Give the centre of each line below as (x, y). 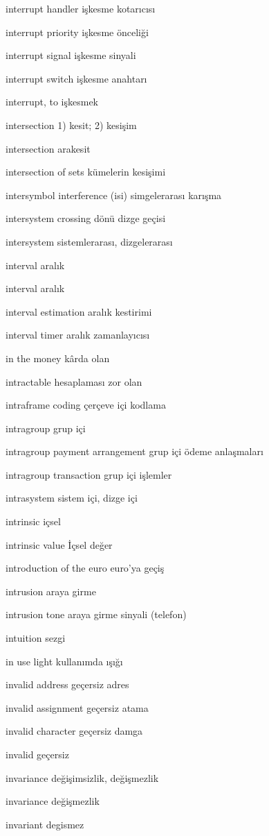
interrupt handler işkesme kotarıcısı (81, 8)
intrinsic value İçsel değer (59, 544)
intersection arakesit (48, 148)
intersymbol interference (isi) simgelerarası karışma (114, 195)
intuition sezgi (36, 638)
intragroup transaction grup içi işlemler (89, 474)
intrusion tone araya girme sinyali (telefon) (96, 614)
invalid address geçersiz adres (67, 684)
